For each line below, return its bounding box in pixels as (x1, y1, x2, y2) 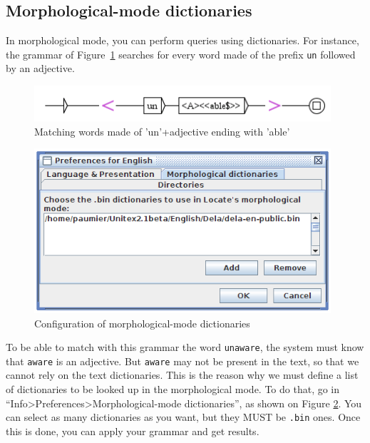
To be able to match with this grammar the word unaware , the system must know (6, 340, 364, 355)
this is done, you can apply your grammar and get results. (6, 423, 259, 438)
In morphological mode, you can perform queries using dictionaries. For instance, (6, 33, 359, 48)
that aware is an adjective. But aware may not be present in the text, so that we (6, 353, 359, 368)
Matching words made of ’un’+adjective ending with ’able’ (34, 123, 290, 138)
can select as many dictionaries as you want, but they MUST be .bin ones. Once (6, 409, 361, 424)
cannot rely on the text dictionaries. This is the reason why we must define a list (6, 367, 359, 382)
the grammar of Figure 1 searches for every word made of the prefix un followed (6, 46, 356, 61)
